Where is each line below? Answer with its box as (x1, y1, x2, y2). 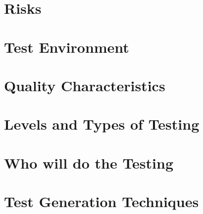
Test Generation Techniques (4, 191, 199, 212)
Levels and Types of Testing (4, 114, 200, 134)
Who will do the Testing (4, 152, 174, 173)
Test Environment (4, 36, 129, 57)
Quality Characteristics (4, 75, 165, 95)
